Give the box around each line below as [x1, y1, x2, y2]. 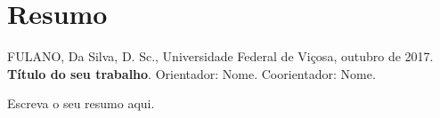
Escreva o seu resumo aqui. [7, 94, 155, 113]
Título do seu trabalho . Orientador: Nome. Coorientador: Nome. [7, 64, 376, 83]
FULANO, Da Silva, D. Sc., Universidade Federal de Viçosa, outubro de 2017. [7, 47, 434, 66]
